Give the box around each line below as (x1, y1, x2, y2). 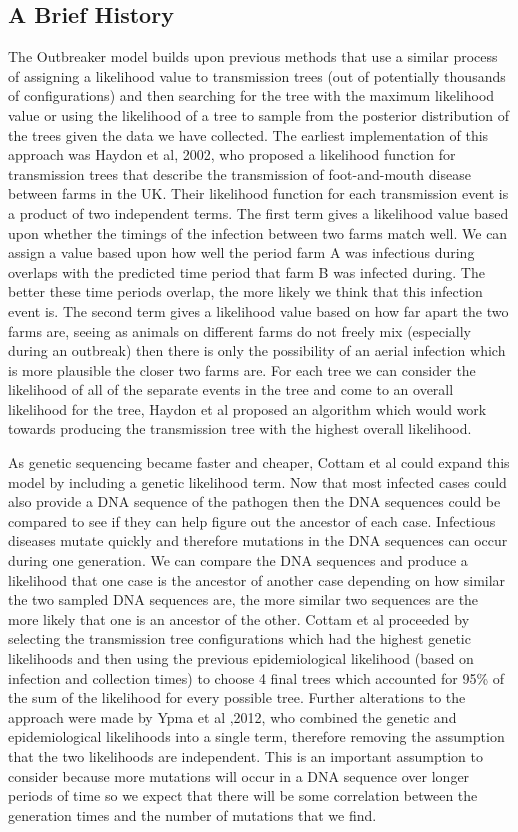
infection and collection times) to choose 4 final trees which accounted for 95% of (8, 667, 505, 688)
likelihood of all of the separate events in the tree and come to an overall (8, 379, 454, 400)
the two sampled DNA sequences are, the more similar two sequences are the (8, 589, 479, 610)
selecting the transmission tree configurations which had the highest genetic (8, 628, 471, 649)
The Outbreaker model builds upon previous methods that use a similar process (8, 46, 498, 67)
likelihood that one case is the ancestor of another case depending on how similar (8, 569, 506, 590)
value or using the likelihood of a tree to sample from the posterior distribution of (8, 104, 510, 125)
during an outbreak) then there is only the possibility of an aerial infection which (8, 340, 506, 361)
